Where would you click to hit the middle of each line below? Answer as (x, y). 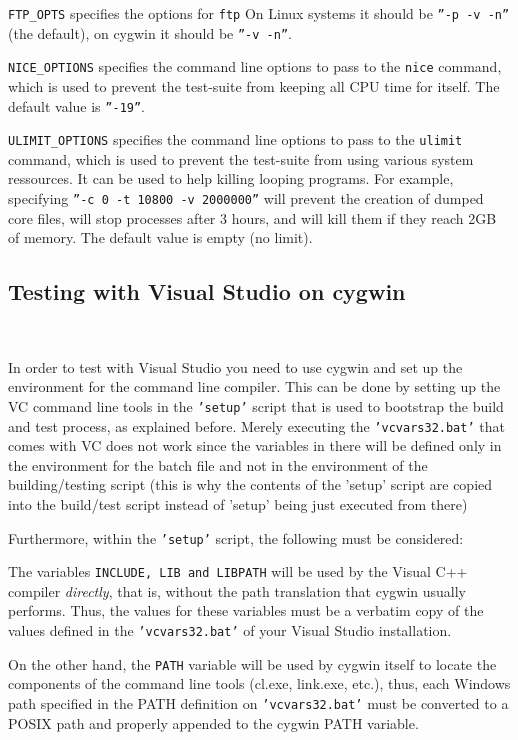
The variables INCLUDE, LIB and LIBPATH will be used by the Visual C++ (238, 571)
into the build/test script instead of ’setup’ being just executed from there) (238, 503)
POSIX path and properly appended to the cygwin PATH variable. (213, 722)
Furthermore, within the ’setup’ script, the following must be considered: (236, 537)
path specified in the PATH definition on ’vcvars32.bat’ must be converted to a (258, 702)
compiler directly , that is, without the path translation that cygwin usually (237, 590)
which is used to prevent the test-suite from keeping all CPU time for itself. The (254, 85)
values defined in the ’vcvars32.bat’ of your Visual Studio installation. (230, 630)
